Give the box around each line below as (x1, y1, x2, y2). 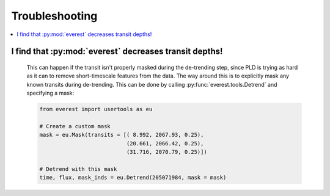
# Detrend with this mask (39, 165, 117, 172)
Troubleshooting (11, 9, 98, 23)
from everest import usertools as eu (39, 106, 153, 113)
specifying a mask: (26, 89, 75, 97)
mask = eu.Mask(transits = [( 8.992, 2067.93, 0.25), (39, 131, 204, 139)
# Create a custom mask (39, 123, 111, 129)
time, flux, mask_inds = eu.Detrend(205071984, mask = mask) (39, 174, 227, 181)
